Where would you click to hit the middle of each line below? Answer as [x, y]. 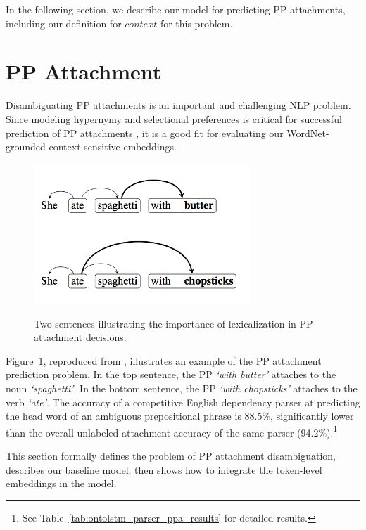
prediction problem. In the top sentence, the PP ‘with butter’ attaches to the [171, 374]
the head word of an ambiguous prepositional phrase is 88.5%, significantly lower [180, 416]
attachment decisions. [80, 337]
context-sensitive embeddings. [113, 147]
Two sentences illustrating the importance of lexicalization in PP [173, 323]
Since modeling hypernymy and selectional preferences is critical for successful [174, 118]
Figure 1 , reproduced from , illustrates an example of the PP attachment [164, 360]
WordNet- [308, 132]
